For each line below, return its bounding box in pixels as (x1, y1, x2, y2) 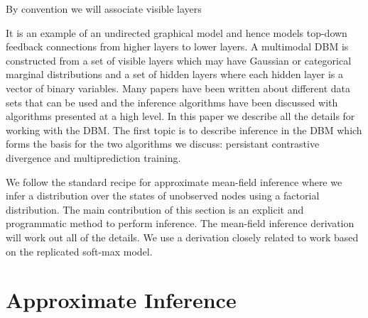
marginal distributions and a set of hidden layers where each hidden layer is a (6, 67, 344, 82)
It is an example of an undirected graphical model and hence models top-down (6, 25, 347, 40)
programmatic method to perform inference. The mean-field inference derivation (6, 216, 355, 231)
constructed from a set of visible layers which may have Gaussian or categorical (6, 53, 352, 67)
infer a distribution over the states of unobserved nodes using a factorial (6, 188, 320, 203)
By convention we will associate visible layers (6, 1, 202, 16)
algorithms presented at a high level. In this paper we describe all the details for (6, 109, 355, 124)
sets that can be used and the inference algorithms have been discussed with (6, 94, 338, 109)
